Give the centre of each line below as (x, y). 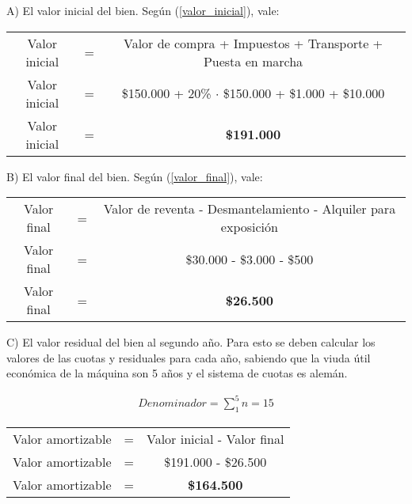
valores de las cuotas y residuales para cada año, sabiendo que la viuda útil (189, 357)
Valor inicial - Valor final (216, 439)
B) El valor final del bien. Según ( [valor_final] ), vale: (135, 176)
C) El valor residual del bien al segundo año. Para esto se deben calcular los (191, 342)
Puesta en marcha (253, 61)
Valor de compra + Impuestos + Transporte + (253, 43)
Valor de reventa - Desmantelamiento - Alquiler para (250, 209)
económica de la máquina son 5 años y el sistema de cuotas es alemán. (177, 373)
